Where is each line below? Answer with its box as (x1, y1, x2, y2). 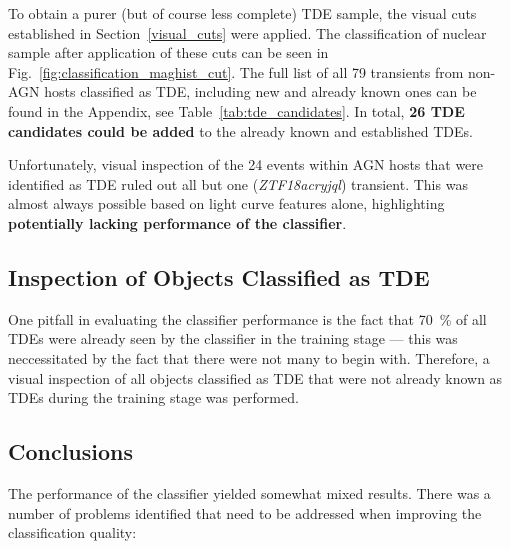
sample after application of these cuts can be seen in (8, 42, 329, 63)
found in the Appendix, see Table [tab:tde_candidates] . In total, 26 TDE (8, 100, 465, 121)
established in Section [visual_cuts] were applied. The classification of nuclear (8, 22, 487, 43)
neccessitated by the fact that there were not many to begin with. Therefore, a (8, 347, 490, 368)
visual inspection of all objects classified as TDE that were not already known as (8, 367, 503, 388)
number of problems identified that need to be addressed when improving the (8, 502, 482, 523)
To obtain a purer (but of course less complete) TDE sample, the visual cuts (8, 3, 477, 23)
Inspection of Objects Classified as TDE (8, 261, 430, 292)
